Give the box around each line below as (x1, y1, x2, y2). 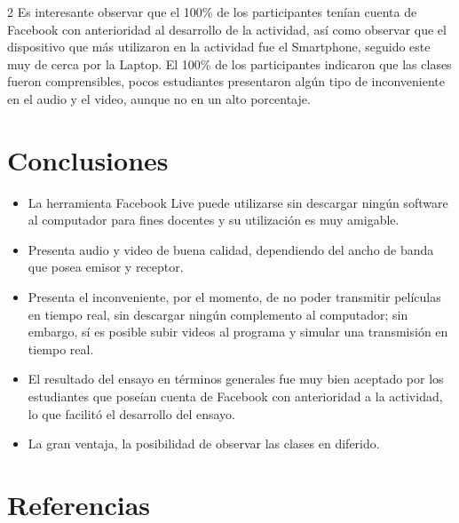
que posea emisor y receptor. (28, 258, 184, 276)
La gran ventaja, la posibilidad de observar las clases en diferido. (28, 434, 380, 453)
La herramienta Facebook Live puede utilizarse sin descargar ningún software (28, 193, 448, 211)
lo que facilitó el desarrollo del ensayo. (28, 404, 235, 423)
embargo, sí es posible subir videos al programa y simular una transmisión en (28, 322, 448, 341)
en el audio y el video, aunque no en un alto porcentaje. (7, 89, 311, 107)
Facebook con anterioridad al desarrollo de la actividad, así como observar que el (7, 20, 447, 38)
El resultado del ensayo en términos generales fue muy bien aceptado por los (28, 369, 444, 388)
